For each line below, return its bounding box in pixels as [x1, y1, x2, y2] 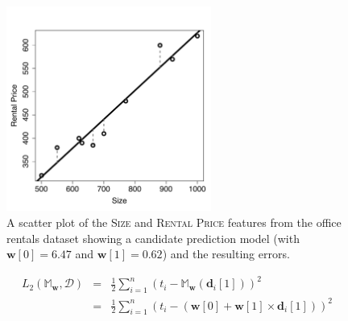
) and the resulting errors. [162, 245, 290, 262]
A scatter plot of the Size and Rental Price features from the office [6, 213, 342, 230]
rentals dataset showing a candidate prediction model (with [6, 229, 300, 246]
